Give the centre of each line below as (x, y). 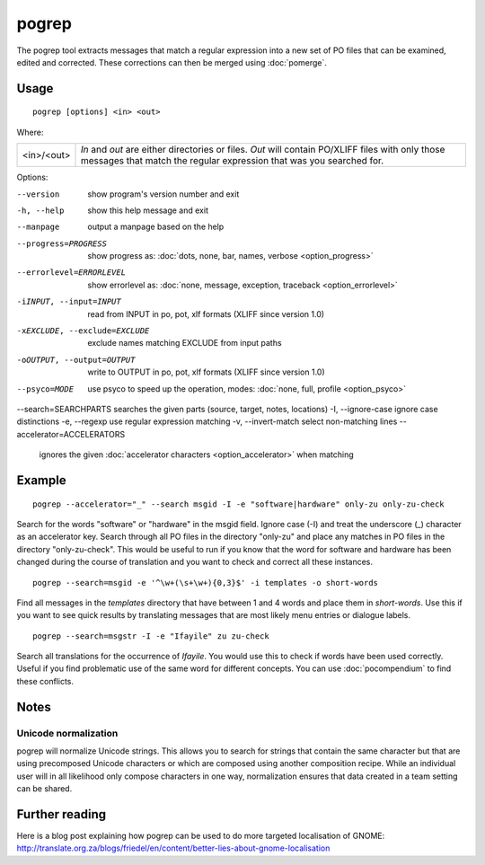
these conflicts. (45, 681)
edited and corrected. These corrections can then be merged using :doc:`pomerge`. (172, 62)
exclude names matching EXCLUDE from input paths (185, 343)
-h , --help (40, 210)
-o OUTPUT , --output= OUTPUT (76, 360)
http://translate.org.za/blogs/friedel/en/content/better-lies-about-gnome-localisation (173, 848)
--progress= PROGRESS (62, 243)
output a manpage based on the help (156, 227)
